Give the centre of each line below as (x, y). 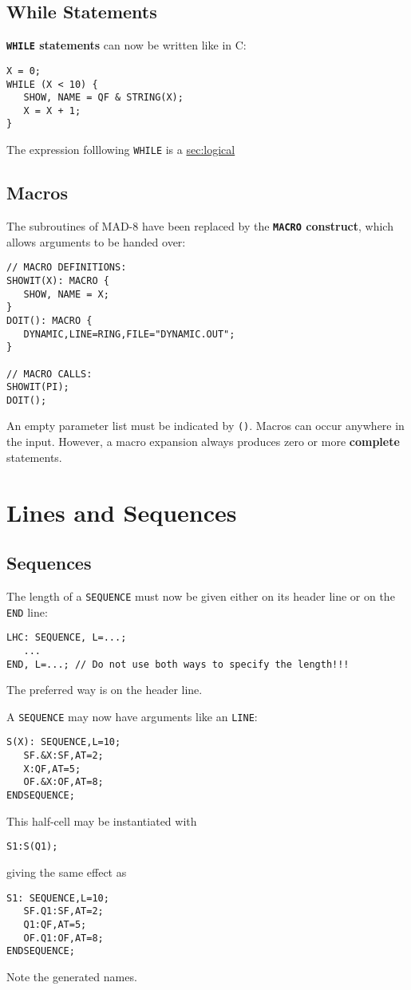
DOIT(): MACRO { (49, 320)
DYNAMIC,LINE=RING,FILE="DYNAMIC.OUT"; (129, 334)
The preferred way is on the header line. (105, 690)
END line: (27, 611)
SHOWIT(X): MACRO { (58, 280)
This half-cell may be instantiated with (102, 820)
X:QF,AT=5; (52, 769)
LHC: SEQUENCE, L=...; (67, 638)
